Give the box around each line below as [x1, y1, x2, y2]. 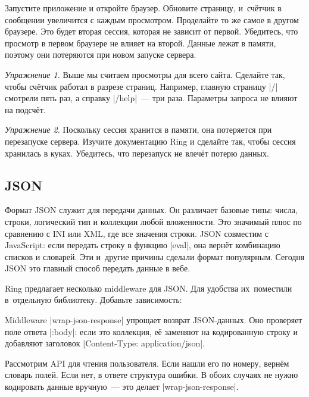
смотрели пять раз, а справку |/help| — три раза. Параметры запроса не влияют [5, 92, 298, 104]
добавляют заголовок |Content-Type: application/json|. [5, 337, 205, 349]
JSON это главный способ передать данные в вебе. [5, 262, 191, 274]
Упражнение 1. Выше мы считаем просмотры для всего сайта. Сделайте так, [5, 68, 285, 80]
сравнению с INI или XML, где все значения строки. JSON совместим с [5, 227, 269, 239]
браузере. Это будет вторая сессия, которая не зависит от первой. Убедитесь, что [5, 25, 298, 37]
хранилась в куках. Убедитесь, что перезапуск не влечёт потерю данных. [5, 146, 269, 159]
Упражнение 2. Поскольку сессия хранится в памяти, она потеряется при [5, 123, 272, 136]
